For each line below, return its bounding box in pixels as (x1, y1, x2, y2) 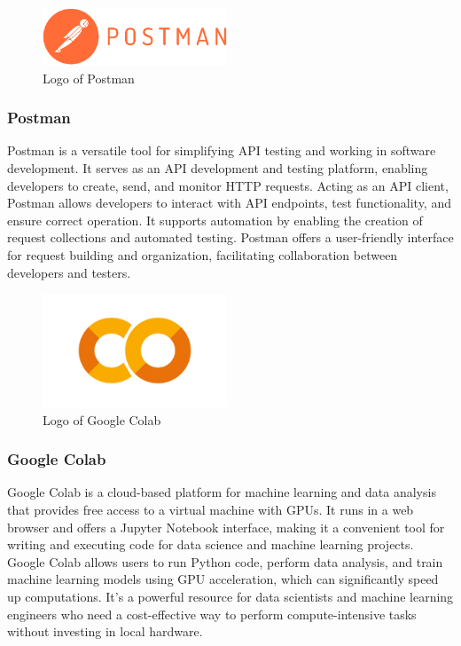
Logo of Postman (43, 68, 135, 87)
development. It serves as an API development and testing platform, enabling (7, 158, 428, 177)
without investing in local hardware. (7, 622, 203, 641)
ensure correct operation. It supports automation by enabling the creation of (7, 210, 423, 229)
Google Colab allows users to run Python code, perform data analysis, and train (7, 552, 443, 571)
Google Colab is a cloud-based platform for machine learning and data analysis (7, 483, 436, 501)
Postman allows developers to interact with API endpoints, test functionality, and (7, 193, 451, 212)
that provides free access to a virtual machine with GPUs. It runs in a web (7, 500, 414, 518)
